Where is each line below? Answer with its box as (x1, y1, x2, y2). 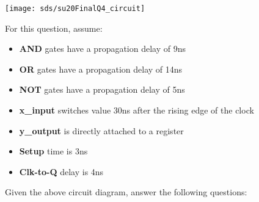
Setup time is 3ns (19, 145, 88, 157)
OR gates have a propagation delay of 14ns (19, 62, 183, 75)
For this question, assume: (5, 21, 103, 34)
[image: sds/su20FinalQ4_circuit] (5, 4, 145, 13)
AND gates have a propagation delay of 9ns (19, 42, 186, 55)
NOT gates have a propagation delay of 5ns (19, 83, 185, 96)
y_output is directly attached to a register (19, 124, 184, 137)
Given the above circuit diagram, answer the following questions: (5, 186, 247, 198)
